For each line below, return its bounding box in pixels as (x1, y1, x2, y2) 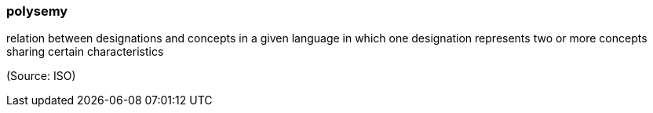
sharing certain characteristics (6, 45, 164, 59)
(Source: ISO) (6, 69, 76, 83)
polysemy (6, 3, 68, 19)
